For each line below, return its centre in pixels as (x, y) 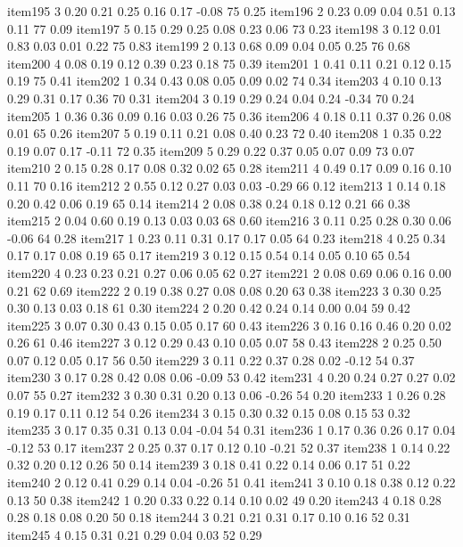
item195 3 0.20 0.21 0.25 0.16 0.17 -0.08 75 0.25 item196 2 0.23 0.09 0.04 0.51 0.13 (231, 11)
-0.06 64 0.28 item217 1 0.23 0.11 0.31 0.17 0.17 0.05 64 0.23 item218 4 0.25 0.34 (227, 237)
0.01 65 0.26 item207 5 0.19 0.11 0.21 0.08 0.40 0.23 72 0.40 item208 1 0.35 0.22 (224, 133)
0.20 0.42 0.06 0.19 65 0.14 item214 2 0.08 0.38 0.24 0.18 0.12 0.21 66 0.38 (209, 203)
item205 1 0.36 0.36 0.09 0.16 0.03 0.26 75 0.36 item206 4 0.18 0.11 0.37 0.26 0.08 (229, 115)
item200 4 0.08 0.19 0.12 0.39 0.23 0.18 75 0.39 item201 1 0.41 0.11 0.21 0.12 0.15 (229, 63)
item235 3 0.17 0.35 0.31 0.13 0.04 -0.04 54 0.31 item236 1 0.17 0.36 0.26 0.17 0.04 (231, 430)
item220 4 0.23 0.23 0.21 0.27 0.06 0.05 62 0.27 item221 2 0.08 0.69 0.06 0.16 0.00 (229, 272)
